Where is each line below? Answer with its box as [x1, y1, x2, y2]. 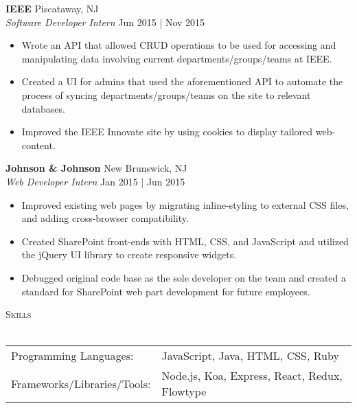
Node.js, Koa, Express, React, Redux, [161, 367, 343, 384]
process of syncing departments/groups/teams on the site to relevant [21, 87, 311, 102]
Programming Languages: [11, 348, 134, 364]
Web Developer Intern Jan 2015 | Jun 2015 [5, 174, 185, 188]
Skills [5, 307, 32, 321]
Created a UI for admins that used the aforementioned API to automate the [21, 74, 343, 89]
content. [21, 137, 56, 152]
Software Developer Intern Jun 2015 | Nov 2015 [5, 14, 205, 29]
